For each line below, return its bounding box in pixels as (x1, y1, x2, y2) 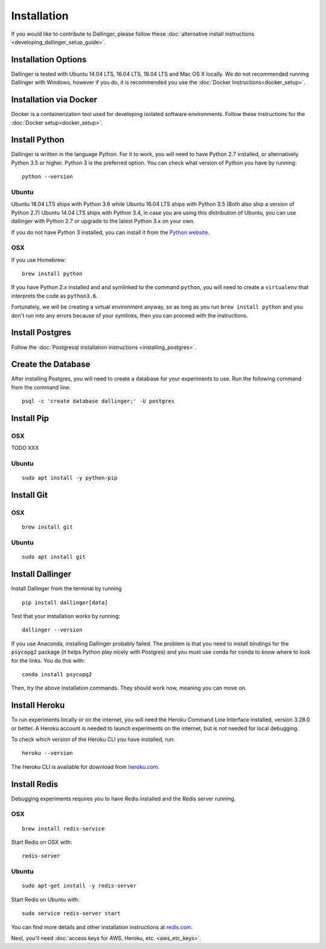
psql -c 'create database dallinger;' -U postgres (22, 398, 175, 405)
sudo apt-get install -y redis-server (22, 882, 137, 889)
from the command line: (11, 383, 71, 391)
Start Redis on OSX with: (11, 838, 72, 846)
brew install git (22, 524, 73, 530)
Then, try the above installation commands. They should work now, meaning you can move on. (11, 684, 247, 692)
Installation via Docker (11, 94, 98, 105)
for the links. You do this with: (11, 657, 85, 664)
